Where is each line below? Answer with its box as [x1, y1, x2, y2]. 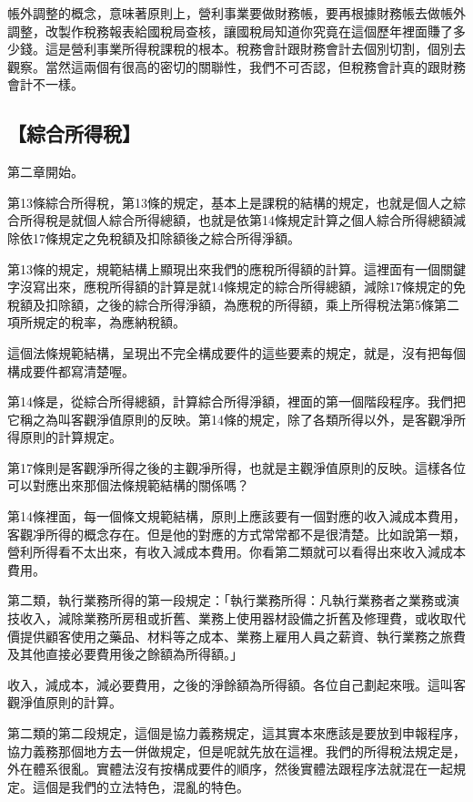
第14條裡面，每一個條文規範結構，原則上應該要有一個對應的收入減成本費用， [7, 507, 466, 526]
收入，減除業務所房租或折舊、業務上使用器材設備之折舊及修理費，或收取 [19, 609, 453, 628]
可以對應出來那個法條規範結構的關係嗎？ [7, 476, 249, 495]
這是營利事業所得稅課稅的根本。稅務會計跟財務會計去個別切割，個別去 [45, 39, 466, 58]
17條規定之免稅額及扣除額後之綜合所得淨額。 [32, 228, 300, 247]
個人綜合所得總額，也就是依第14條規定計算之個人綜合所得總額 [83, 211, 453, 230]
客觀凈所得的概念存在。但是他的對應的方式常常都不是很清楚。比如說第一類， [7, 524, 466, 543]
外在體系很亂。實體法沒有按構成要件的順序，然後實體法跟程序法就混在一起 [7, 759, 453, 778]
